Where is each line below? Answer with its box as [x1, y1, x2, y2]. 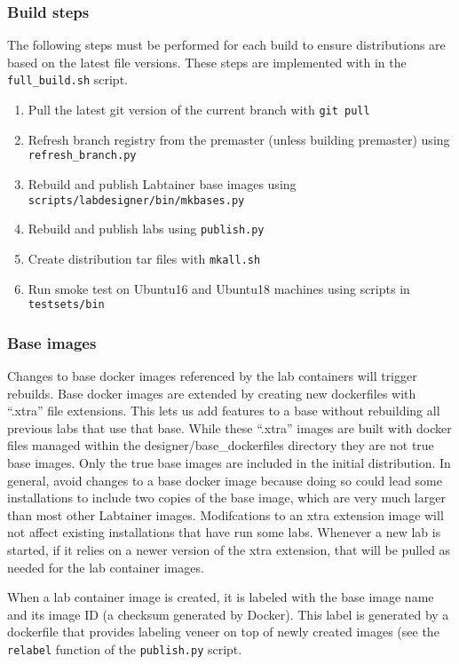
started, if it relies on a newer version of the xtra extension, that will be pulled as [7, 540, 451, 558]
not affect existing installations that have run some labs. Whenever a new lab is [7, 523, 441, 541]
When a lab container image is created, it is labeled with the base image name [7, 588, 434, 606]
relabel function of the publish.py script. [7, 639, 242, 658]
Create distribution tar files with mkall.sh [28, 249, 261, 267]
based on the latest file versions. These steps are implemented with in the [7, 52, 407, 71]
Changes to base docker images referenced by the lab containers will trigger [7, 367, 417, 384]
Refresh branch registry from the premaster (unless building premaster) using [28, 130, 450, 148]
